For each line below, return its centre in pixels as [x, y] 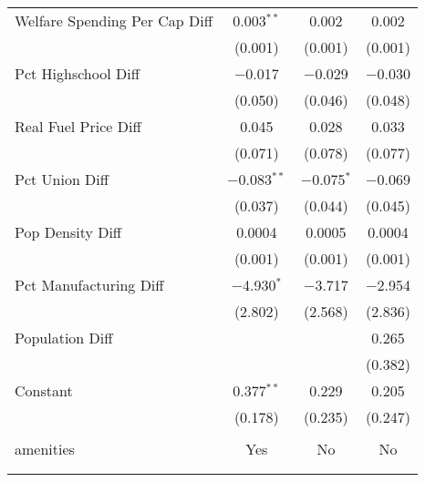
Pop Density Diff [68, 232]
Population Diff [64, 338]
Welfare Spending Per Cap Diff [114, 21]
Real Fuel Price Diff [78, 126]
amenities [45, 449]
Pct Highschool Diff [77, 73]
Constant [44, 390]
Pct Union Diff [62, 179]
